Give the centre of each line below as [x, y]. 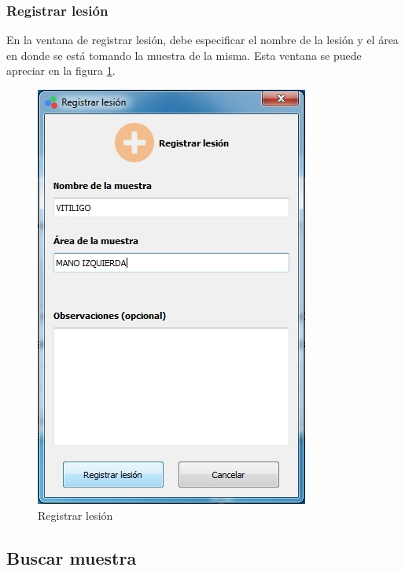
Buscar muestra [72, 557]
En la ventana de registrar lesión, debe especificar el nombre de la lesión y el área [202, 40]
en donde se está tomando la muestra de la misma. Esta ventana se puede [184, 55]
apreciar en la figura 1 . [61, 70]
